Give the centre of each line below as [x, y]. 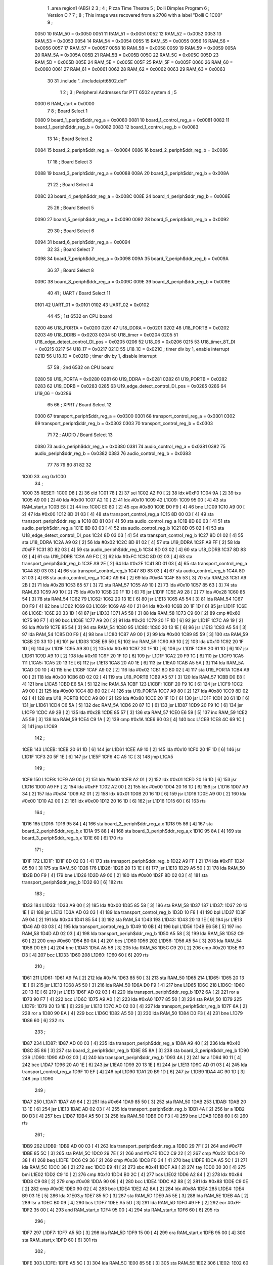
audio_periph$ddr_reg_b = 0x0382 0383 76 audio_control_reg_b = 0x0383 [113, 453]
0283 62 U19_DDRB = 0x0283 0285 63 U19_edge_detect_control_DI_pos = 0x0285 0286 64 [130, 386]
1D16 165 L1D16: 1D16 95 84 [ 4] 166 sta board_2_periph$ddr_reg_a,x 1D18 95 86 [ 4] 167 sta [117, 824]
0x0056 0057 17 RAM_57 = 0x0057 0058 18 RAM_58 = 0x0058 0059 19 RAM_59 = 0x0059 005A [135, 48]
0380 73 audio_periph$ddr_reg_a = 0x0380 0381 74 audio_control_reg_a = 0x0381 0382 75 [130, 446]
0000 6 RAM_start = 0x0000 [64, 104]
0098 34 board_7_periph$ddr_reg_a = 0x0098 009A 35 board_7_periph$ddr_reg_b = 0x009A [132, 259]
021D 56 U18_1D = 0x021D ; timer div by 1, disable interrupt [96, 356]
